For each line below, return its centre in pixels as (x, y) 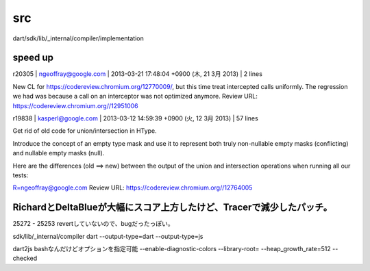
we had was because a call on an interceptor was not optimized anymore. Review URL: (135, 96)
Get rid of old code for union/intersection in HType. (85, 131)
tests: (21, 175)
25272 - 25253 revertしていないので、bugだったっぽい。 (93, 224)
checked (25, 258)
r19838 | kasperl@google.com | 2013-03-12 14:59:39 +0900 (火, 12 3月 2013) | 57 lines (135, 118)
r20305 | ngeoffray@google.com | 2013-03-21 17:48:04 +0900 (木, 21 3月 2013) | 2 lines (138, 74)
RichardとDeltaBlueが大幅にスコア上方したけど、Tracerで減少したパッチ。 (172, 208)
